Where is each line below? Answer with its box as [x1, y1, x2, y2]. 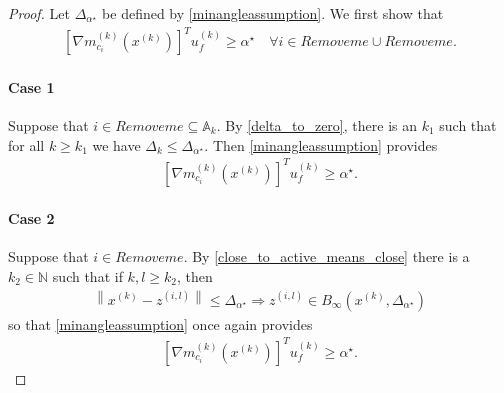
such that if [52, 266, 123, 287]
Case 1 [8, 76, 55, 97]
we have [92, 134, 141, 155]
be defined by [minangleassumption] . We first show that [102, 3, 444, 23]
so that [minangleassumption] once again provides [8, 313, 313, 334]
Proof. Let [8, 3, 70, 23]
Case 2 [8, 208, 55, 229]
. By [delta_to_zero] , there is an [216, 114, 417, 135]
